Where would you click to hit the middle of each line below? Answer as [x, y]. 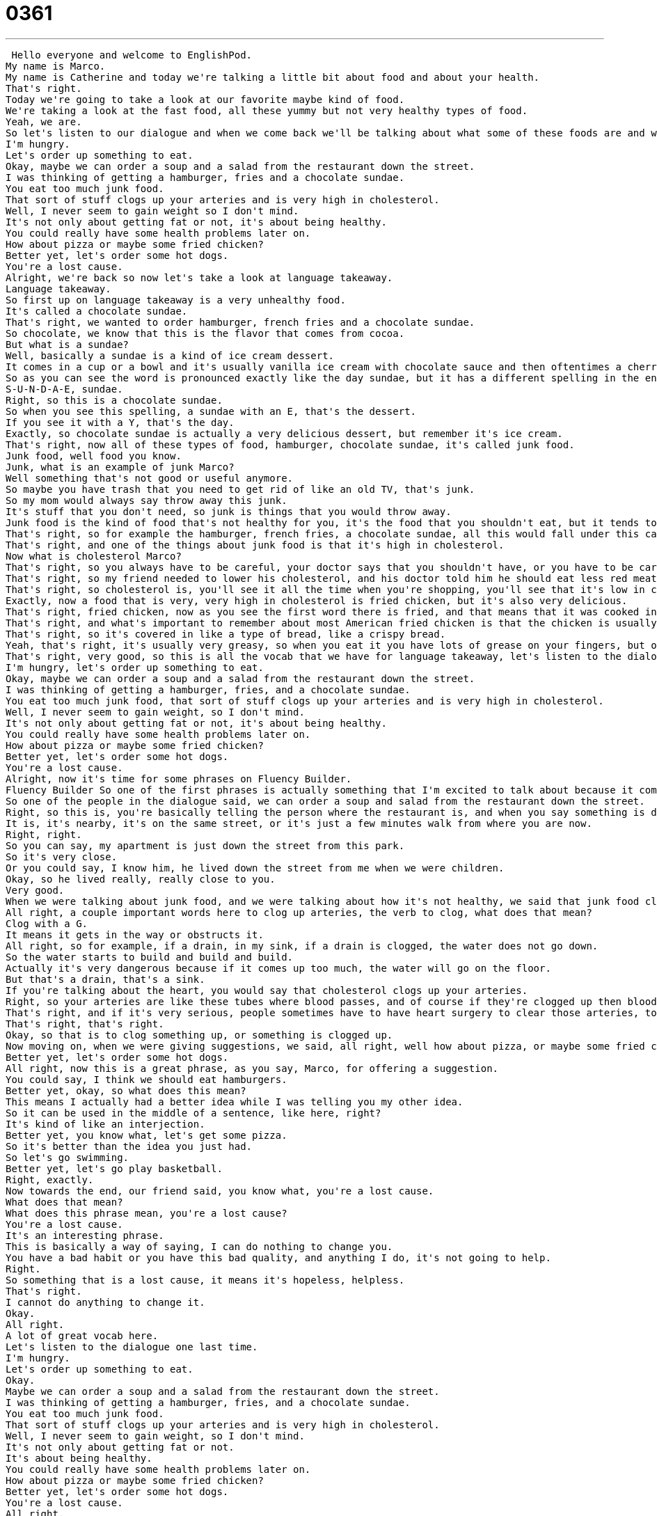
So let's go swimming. [68, 1157]
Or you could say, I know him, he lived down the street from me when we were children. [255, 868]
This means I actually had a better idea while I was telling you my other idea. [235, 1102]
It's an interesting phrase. [85, 1235]
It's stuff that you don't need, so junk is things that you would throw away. [229, 511]
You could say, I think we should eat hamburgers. [147, 1079]
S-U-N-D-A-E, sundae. [64, 389]
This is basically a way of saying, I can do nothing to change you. [199, 1246]
